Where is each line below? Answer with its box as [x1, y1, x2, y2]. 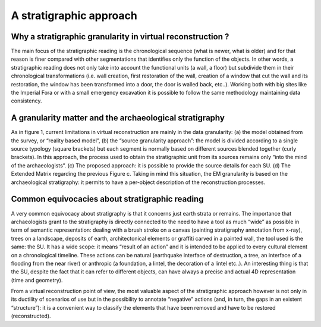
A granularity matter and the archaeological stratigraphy [11, 113, 225, 123]
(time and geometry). [11, 276, 63, 284]
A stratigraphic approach [11, 9, 138, 22]
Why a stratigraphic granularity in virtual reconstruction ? [11, 32, 229, 42]
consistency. [11, 97, 42, 104]
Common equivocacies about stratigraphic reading [11, 194, 204, 204]
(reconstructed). [11, 313, 51, 320]
